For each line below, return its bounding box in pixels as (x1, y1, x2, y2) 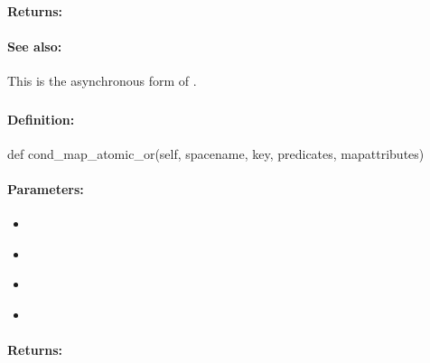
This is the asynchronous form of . (7, 70, 197, 89)
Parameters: (7, 179, 84, 198)
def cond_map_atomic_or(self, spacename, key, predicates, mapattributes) (7, 144, 425, 163)
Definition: (7, 109, 75, 128)
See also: (7, 36, 62, 55)
